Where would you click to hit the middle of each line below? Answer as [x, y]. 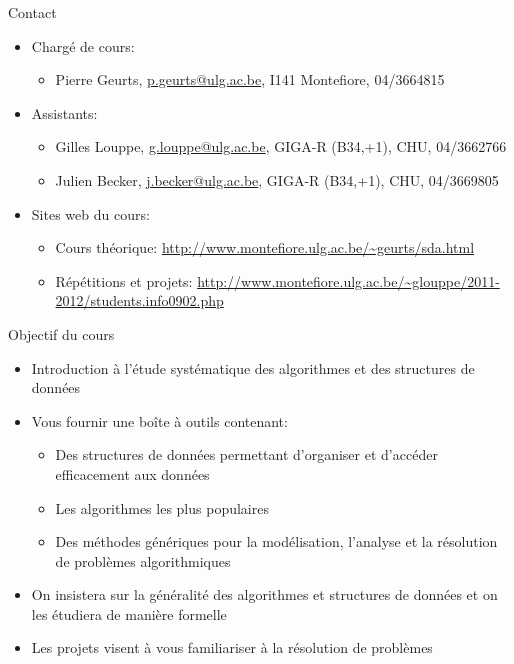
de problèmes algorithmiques [143, 560]
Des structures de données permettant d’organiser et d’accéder [246, 454]
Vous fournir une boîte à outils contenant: [159, 420]
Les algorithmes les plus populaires [162, 507]
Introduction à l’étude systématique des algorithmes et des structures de [253, 367]
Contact [32, 12]
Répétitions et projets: [124, 280]
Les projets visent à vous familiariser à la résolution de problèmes [232, 647]
